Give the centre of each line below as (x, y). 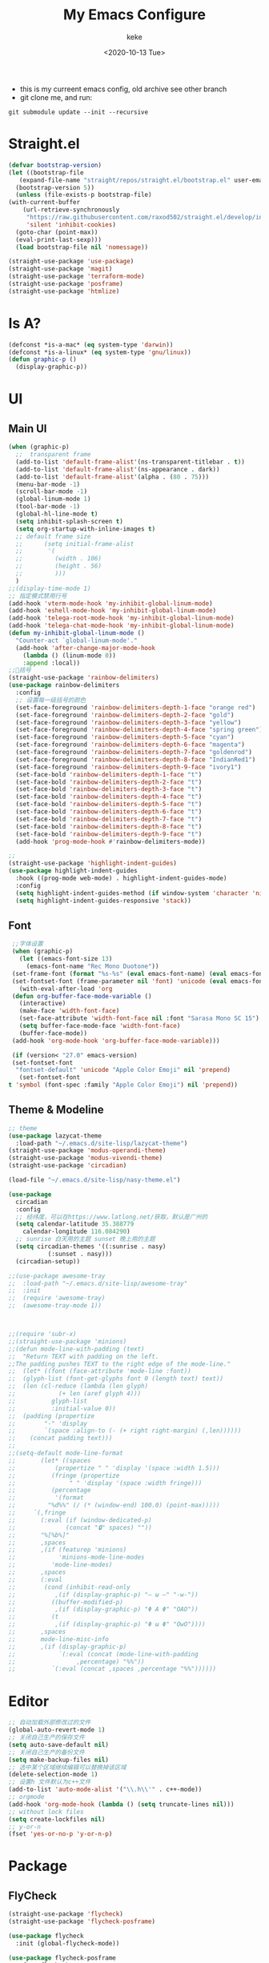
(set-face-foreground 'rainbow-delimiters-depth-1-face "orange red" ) (136, 707)
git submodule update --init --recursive (78, 112)
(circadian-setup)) (48, 1261)
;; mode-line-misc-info (59, 1639)
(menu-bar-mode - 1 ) (48, 484)
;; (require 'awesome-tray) (57, 1299)
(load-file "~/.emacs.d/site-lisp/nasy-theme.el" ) (94, 1180)
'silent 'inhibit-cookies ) (71, 225)
